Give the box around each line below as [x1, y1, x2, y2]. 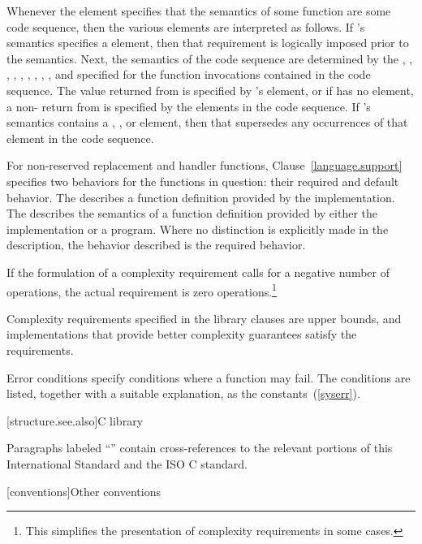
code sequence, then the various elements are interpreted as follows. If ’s [6, 18, 365, 35]
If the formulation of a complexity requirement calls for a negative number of [6, 263, 390, 280]
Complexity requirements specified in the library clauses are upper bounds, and [6, 309, 402, 326]
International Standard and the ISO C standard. [6, 455, 248, 472]
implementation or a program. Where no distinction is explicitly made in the [6, 220, 389, 237]
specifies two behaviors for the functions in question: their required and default [6, 172, 399, 189]
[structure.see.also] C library [6, 412, 144, 429]
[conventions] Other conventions [6, 482, 161, 499]
